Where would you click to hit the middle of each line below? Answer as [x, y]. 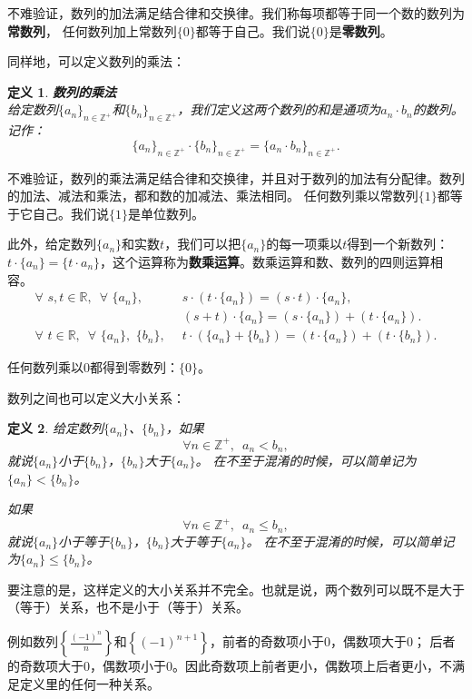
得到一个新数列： [398, 244]
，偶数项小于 [128, 666]
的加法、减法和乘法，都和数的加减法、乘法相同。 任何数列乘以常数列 [213, 196]
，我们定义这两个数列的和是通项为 [279, 109]
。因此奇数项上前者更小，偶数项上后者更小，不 [312, 666]
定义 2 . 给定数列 [55, 428]
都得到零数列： [134, 367]
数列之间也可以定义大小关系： [96, 397]
